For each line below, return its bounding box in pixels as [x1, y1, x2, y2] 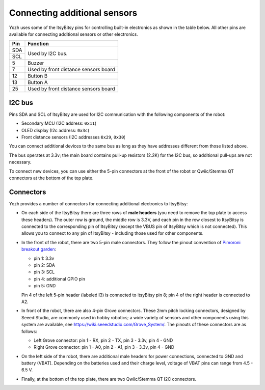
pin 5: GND [33, 283, 56, 289]
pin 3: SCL [33, 269, 55, 275]
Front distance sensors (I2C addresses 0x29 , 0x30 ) [21, 134, 126, 140]
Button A [27, 79, 48, 86]
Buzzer [27, 59, 44, 66]
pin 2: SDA [33, 262, 55, 268]
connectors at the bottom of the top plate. [9, 175, 94, 181]
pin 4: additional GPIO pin [33, 276, 85, 282]
